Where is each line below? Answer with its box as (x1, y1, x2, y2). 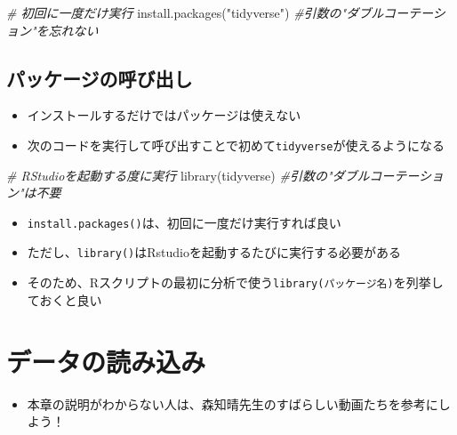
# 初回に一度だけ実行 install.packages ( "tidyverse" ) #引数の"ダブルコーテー (6, 4, 433, 21)
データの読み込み (6, 342, 206, 379)
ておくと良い (27, 290, 102, 309)
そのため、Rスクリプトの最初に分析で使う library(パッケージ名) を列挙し (27, 273, 444, 292)
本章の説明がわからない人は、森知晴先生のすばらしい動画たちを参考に (27, 394, 438, 413)
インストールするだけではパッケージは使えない (27, 106, 301, 125)
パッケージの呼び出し (6, 64, 193, 92)
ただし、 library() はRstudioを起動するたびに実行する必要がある (27, 243, 401, 262)
